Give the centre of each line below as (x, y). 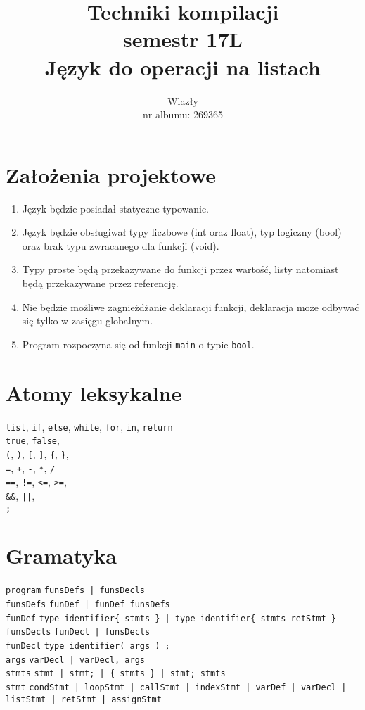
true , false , (33, 440)
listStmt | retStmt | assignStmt (84, 699)
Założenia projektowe (111, 174)
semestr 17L (183, 39)
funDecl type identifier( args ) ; (88, 646)
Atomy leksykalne (94, 392)
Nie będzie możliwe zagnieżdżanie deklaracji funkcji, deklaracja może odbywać (191, 306)
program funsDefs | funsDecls (75, 591)
